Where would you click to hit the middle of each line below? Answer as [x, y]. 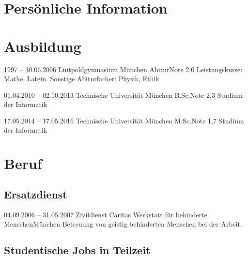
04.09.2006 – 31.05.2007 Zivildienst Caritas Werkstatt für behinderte [106, 214]
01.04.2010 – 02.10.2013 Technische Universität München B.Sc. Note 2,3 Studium [123, 95]
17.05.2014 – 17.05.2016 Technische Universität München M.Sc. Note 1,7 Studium [124, 120]
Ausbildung [43, 46]
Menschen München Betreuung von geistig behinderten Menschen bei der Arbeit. [123, 224]
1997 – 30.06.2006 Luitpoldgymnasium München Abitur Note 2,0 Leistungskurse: [123, 69]
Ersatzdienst [36, 194]
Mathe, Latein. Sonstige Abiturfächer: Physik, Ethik [82, 79]
